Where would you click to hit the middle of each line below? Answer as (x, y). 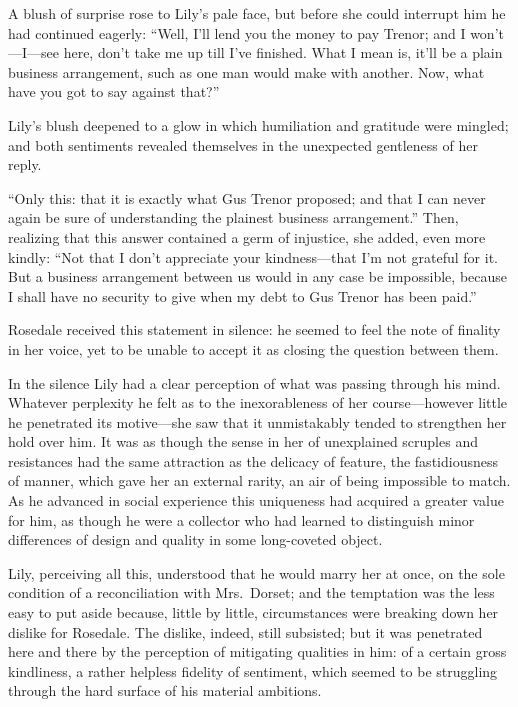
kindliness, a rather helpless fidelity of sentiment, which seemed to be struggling (253, 670)
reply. (25, 164)
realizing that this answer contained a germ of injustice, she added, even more (247, 236)
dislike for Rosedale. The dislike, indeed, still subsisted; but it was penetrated (245, 631)
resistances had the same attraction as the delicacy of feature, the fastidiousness (253, 460)
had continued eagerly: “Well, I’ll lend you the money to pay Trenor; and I (237, 32)
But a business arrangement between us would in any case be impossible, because (257, 276)
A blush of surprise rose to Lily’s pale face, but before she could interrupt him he (257, 13)
